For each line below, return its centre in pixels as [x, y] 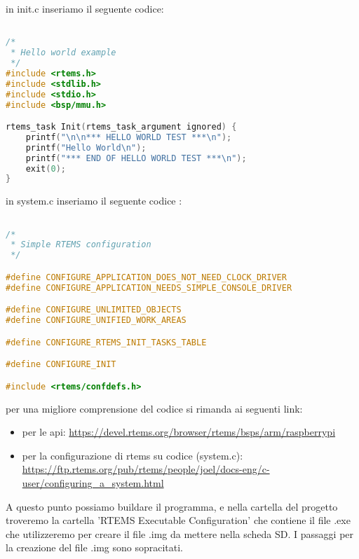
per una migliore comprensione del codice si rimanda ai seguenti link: [154, 408]
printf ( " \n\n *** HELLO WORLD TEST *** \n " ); [129, 137]
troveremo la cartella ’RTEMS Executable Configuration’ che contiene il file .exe [178, 520]
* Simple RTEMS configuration [81, 245]
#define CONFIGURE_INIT [61, 365]
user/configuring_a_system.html [93, 482]
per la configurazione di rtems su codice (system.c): [133, 455]
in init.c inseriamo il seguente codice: [85, 8]
